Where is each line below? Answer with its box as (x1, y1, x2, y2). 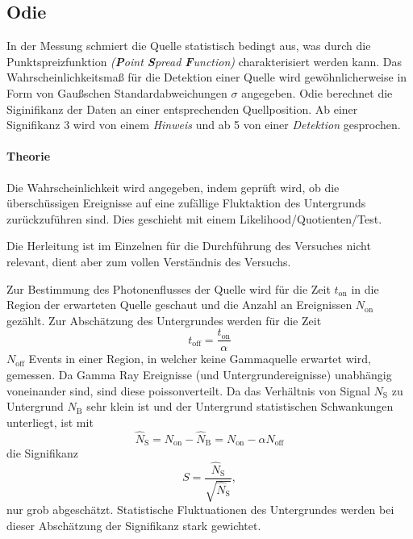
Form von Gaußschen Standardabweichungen (6, 84, 227, 101)
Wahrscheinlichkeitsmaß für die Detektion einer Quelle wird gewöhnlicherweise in (6, 69, 407, 86)
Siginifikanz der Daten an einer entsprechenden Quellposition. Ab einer (6, 100, 358, 117)
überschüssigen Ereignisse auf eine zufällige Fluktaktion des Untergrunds (6, 194, 366, 211)
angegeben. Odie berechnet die (241, 84, 393, 101)
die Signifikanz (6, 445, 79, 462)
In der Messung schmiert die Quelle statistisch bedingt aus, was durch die (6, 37, 371, 54)
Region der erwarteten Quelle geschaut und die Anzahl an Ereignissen (6, 296, 353, 313)
